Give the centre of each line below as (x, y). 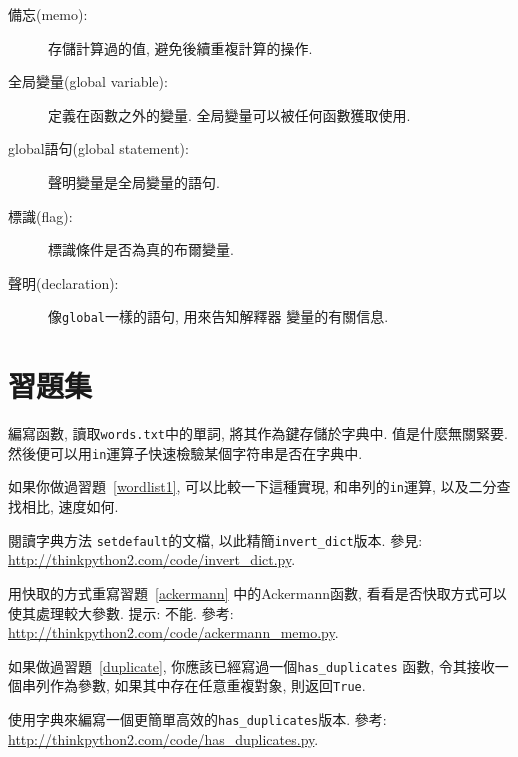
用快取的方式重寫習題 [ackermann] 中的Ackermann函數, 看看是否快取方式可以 (257, 592)
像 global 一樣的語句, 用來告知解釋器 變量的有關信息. (218, 316)
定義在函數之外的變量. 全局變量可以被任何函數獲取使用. (229, 114)
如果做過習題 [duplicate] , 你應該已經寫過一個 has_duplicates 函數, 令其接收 (251, 665)
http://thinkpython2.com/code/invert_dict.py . (152, 559)
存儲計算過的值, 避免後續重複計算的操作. (180, 47)
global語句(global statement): (98, 148)
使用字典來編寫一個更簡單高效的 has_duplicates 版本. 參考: (197, 719)
